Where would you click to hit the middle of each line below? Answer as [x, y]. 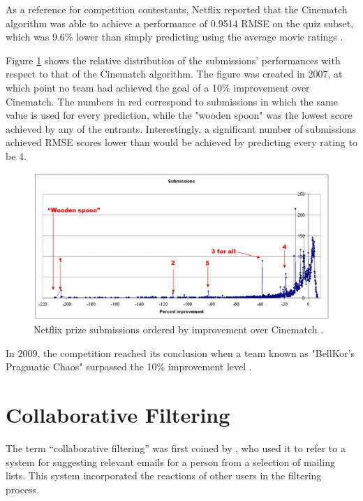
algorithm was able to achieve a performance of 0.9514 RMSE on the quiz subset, [180, 23]
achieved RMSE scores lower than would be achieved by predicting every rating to [181, 142]
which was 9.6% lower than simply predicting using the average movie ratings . [175, 37]
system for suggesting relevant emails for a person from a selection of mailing [171, 462]
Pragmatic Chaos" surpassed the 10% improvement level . [129, 366]
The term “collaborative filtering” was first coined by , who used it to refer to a [176, 448]
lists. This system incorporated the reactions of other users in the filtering [164, 475]
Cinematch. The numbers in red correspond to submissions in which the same [172, 101]
